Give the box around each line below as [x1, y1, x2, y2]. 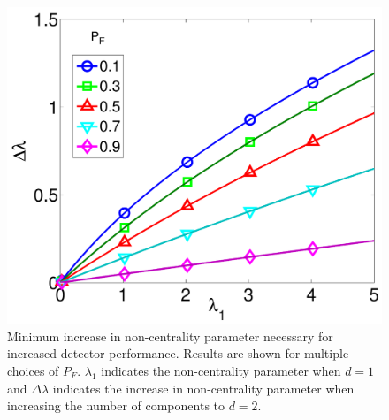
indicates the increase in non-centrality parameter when [52, 378, 355, 397]
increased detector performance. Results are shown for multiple [7, 344, 349, 363]
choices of [7, 361, 59, 379]
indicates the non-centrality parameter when [101, 361, 341, 379]
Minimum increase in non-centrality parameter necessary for [7, 326, 333, 345]
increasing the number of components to [7, 396, 225, 415]
